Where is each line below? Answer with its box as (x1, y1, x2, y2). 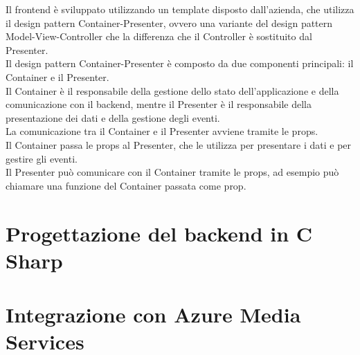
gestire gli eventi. (6, 151, 78, 165)
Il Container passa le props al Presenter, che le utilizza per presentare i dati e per (6, 137, 352, 152)
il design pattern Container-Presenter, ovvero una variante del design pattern (6, 15, 333, 30)
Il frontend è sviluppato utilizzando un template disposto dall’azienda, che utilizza (6, 2, 354, 16)
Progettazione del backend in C (6, 219, 313, 247)
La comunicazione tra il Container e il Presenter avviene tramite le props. (6, 124, 318, 138)
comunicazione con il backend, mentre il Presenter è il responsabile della (6, 97, 312, 111)
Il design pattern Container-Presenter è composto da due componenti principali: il (6, 56, 354, 71)
